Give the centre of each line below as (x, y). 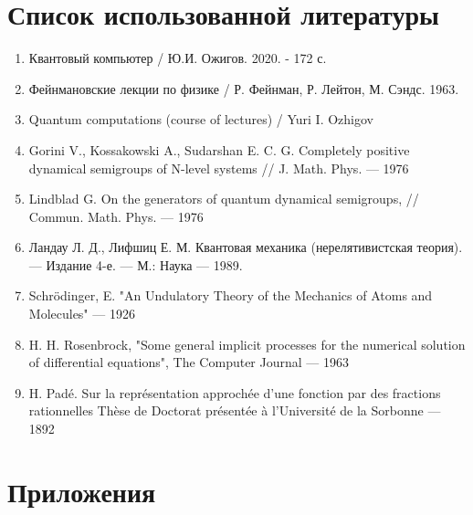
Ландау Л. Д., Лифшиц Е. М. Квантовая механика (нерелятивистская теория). (246, 247)
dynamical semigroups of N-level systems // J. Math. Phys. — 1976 (219, 168)
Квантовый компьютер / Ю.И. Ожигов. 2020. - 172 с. (178, 58)
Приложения (82, 491)
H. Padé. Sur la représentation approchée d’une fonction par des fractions (235, 392)
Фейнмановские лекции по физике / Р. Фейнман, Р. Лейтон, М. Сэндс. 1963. (244, 88)
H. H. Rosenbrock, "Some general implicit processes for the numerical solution (247, 344)
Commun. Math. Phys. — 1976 (116, 216)
